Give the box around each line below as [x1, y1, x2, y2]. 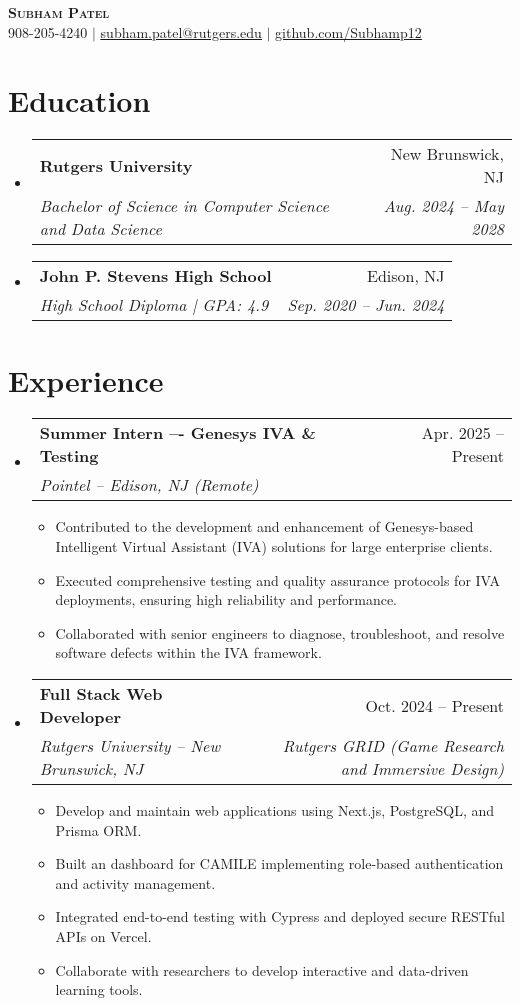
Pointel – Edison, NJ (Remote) [39, 473, 259, 497]
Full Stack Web [39, 682, 163, 705]
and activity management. [55, 872, 216, 893]
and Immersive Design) [340, 757, 504, 780]
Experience [8, 359, 164, 400]
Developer [39, 705, 122, 728]
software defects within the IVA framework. [55, 642, 322, 663]
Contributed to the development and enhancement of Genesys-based [55, 516, 474, 537]
